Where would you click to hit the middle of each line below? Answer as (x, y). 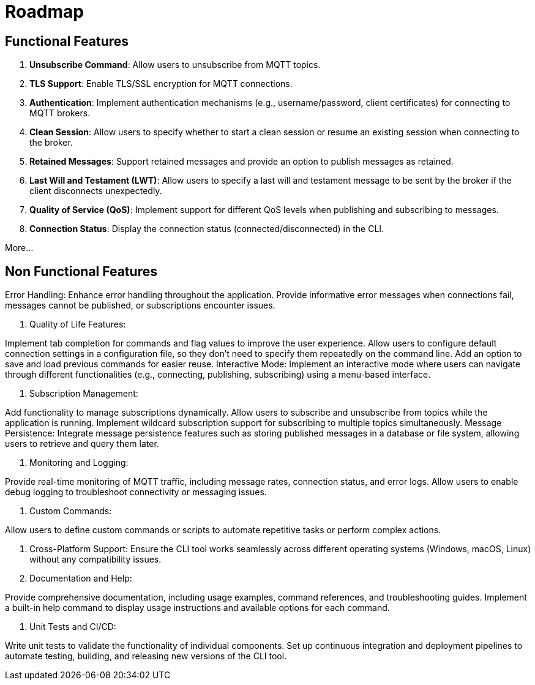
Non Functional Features (81, 271)
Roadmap (44, 12)
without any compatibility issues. (95, 560)
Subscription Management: (84, 394)
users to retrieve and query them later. (82, 444)
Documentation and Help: (81, 578)
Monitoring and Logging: (79, 463)
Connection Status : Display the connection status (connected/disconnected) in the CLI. (207, 229)
